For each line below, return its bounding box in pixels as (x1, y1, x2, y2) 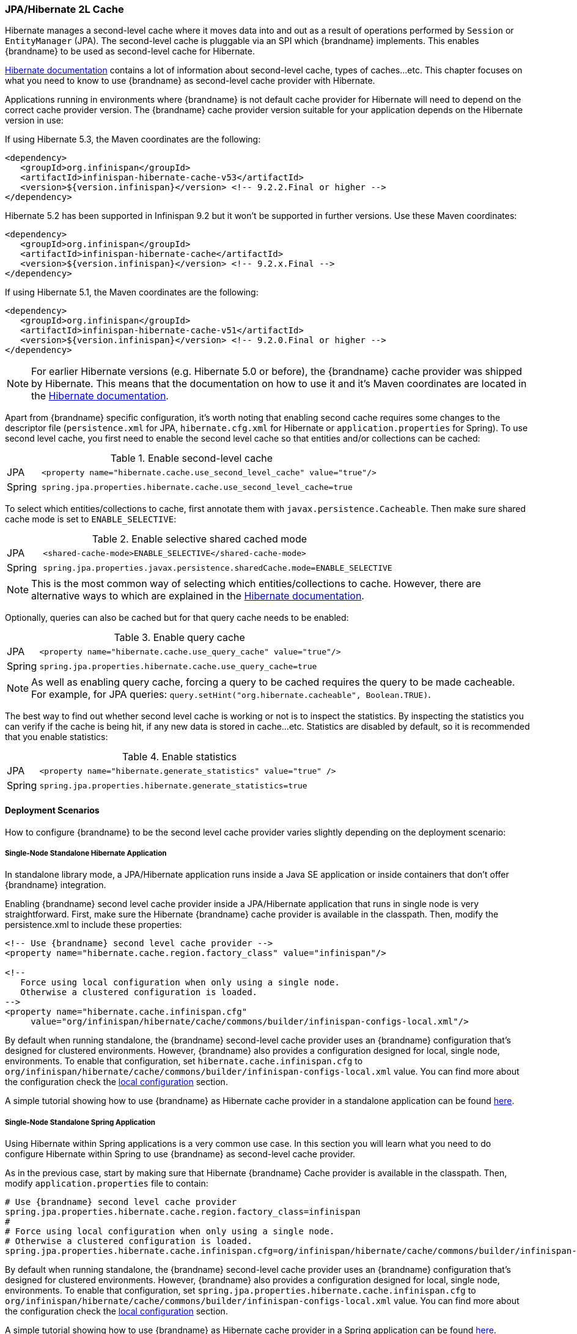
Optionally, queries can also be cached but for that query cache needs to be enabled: (5, 612, 349, 623)
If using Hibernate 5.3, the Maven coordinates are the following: (5, 134, 261, 145)
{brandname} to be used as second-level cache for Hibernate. (5, 46, 255, 57)
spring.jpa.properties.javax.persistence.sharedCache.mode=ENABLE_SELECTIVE (43, 563, 392, 573)
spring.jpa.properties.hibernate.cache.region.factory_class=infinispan (5, 1207, 361, 1217)
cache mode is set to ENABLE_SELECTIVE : (5, 514, 177, 525)
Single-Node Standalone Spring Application (5, 1117, 156, 1127)
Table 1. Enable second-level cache (110, 452, 273, 465)
